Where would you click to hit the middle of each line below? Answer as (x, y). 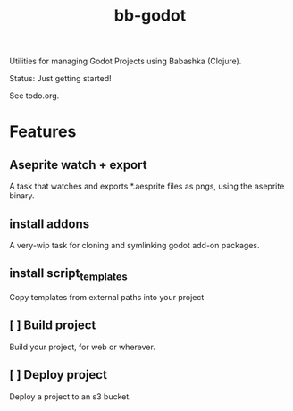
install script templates (68, 274)
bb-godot (150, 16)
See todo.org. (34, 96)
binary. (22, 196)
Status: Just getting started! (60, 79)
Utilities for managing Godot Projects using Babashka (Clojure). (126, 61)
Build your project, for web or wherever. (83, 347)
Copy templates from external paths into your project (107, 297)
